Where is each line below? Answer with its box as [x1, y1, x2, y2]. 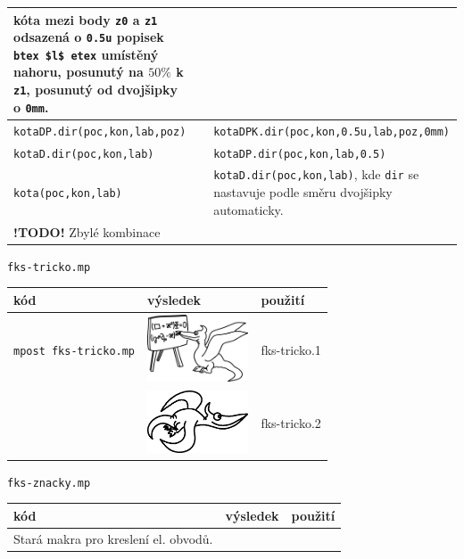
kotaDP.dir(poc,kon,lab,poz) [13, 125, 186, 138]
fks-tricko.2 [261, 414, 321, 432]
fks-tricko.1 [261, 340, 321, 358]
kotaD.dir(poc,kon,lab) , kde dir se [213, 165, 419, 184]
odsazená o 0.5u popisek [13, 28, 164, 46]
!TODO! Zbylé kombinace [13, 222, 161, 241]
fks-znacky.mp [7, 476, 91, 489]
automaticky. [213, 200, 284, 218]
